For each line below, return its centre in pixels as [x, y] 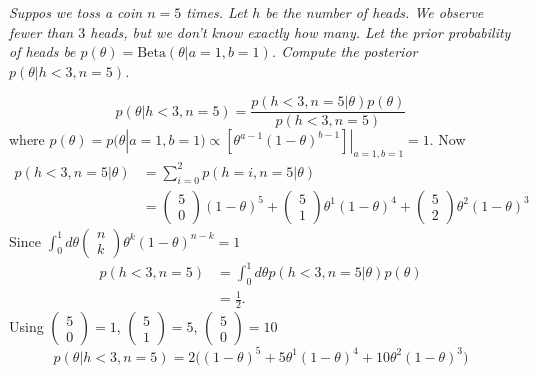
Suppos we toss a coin [76, 12]
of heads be [42, 51]
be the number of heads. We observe [374, 12]
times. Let [217, 12]
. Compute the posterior [344, 51]
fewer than [41, 31]
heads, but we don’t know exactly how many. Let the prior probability [300, 31]
